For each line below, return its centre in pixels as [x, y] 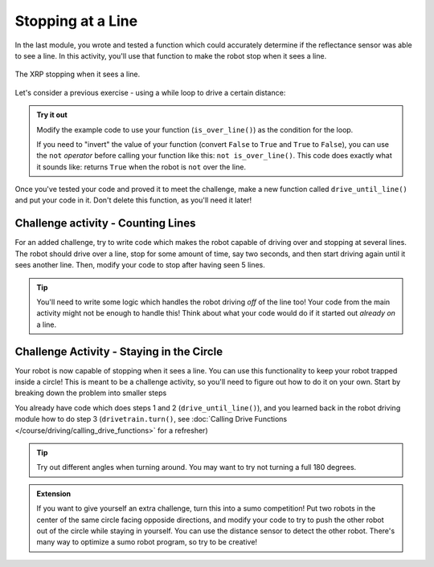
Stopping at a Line [76, 21]
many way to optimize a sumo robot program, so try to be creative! [147, 542]
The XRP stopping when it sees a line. [78, 74]
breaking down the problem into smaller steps [91, 393]
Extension [54, 493]
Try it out [52, 115]
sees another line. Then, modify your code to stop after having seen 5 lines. [140, 265]
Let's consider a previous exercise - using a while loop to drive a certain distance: [150, 92]
